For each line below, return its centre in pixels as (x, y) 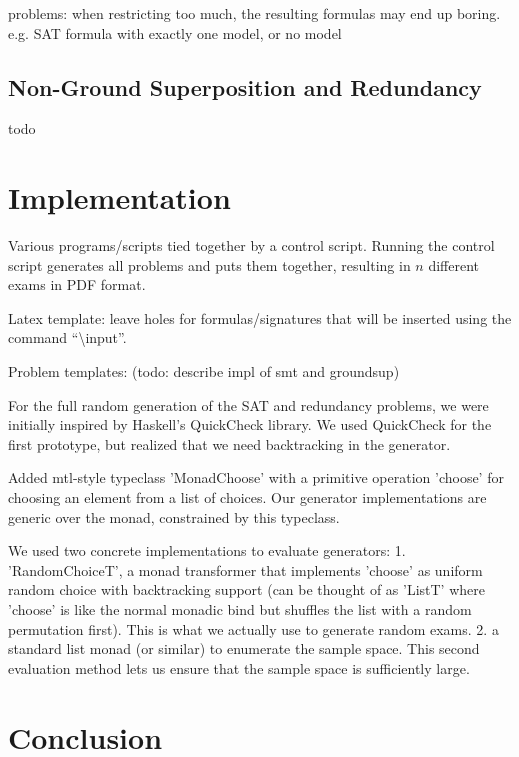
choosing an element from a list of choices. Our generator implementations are (247, 497)
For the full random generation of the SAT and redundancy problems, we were (248, 404)
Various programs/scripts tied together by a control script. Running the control (251, 245)
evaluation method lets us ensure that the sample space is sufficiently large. (239, 667)
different (454, 264)
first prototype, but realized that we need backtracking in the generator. (229, 443)
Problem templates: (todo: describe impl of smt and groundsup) (204, 371)
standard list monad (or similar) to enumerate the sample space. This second (244, 648)
